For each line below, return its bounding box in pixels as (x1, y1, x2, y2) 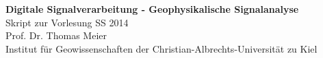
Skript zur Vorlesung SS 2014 (5, 15, 129, 29)
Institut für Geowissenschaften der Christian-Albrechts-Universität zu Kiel (5, 41, 318, 55)
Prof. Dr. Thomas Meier (5, 28, 107, 42)
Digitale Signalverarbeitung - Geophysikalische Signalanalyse (5, 2, 299, 16)
